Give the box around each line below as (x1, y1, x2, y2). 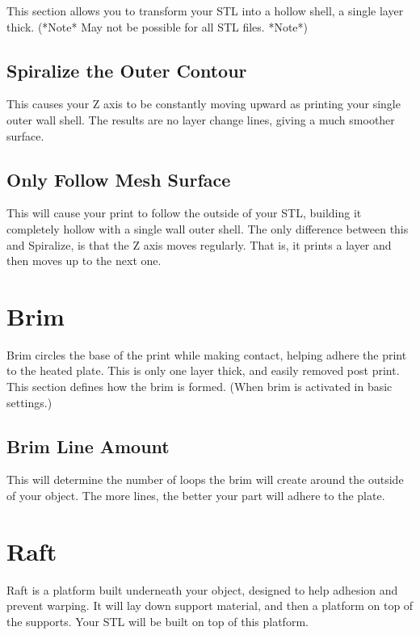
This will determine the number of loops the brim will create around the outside (6, 471, 404, 488)
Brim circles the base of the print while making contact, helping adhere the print (6, 346, 407, 363)
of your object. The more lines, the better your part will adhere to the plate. (6, 487, 385, 504)
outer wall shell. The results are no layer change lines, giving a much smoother (6, 111, 395, 128)
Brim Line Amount (6, 433, 170, 458)
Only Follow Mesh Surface (6, 166, 231, 191)
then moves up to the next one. (6, 252, 162, 269)
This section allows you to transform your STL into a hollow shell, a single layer (6, 2, 404, 19)
